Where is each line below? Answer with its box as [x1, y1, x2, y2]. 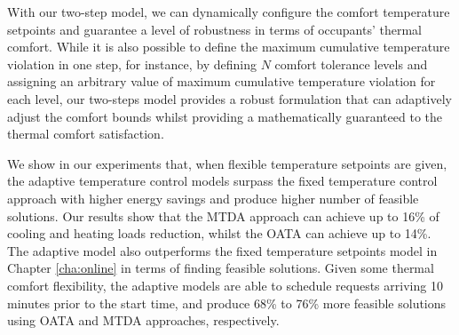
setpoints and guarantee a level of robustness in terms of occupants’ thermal [7, 20, 422, 38]
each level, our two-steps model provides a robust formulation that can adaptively [7, 89, 452, 108]
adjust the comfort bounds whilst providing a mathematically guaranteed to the [7, 107, 442, 125]
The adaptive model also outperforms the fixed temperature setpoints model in [7, 241, 438, 259]
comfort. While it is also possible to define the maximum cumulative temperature [7, 37, 450, 56]
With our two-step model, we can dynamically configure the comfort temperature [7, 3, 450, 20]
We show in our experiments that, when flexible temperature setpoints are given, [7, 154, 447, 172]
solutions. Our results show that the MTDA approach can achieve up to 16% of [7, 206, 439, 225]
